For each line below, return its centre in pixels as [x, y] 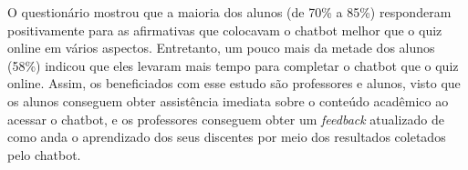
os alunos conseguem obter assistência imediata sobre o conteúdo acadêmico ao [228, 100]
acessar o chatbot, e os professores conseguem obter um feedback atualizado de [226, 119]
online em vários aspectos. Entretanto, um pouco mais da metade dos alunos [221, 48]
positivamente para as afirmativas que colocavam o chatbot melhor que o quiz [225, 30]
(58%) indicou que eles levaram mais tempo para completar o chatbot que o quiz [233, 65]
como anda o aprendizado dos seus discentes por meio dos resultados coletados [227, 137]
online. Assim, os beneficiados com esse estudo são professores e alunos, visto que [234, 83]
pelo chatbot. [44, 154]
